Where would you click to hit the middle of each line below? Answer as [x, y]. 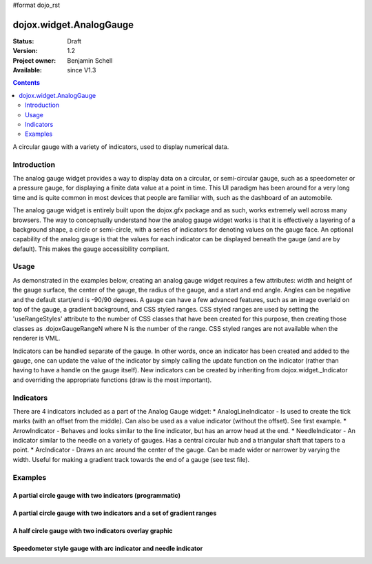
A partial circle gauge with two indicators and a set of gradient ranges [115, 513]
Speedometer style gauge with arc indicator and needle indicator [108, 549]
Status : [23, 41]
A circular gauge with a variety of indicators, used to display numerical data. [121, 147]
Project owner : [34, 60]
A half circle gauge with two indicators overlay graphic [93, 531]
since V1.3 [82, 70]
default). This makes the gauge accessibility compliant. [91, 249]
